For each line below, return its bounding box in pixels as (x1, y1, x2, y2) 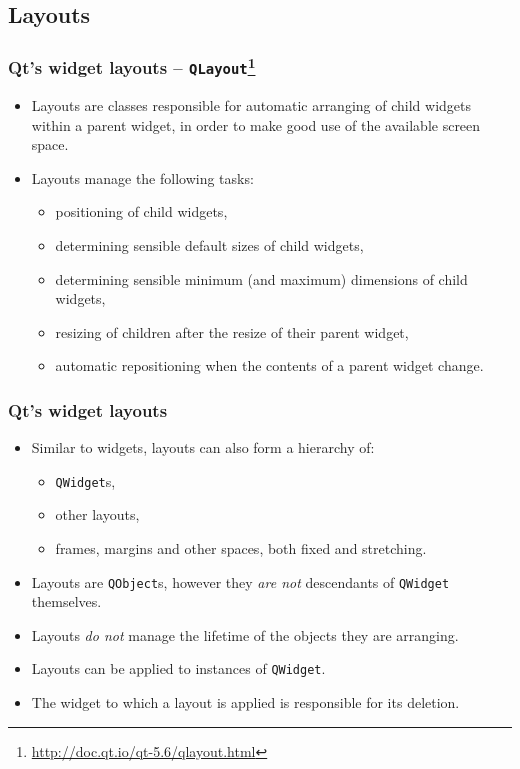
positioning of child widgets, (55, 201, 228, 222)
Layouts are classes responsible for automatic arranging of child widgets (31, 95, 471, 116)
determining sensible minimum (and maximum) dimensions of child (55, 268, 468, 289)
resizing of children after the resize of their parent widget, (55, 321, 409, 342)
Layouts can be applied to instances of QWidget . (31, 658, 326, 679)
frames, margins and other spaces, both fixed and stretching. (55, 538, 427, 559)
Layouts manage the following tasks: (31, 167, 254, 188)
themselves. (31, 591, 102, 612)
